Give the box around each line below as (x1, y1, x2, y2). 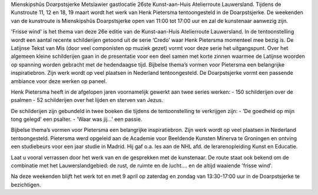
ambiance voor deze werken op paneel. (11, 77, 107, 85)
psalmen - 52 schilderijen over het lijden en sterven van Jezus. (11, 97, 163, 104)
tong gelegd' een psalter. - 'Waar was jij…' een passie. (11, 115, 143, 123)
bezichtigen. (11, 181, 41, 188)
